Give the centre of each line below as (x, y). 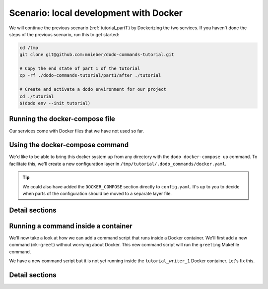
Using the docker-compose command (69, 145)
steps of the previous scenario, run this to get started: (64, 34)
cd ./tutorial (37, 96)
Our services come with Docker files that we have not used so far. (76, 131)
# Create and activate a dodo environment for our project (93, 89)
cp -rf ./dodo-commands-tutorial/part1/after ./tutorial (90, 75)
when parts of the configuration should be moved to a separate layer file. (97, 194)
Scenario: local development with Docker (96, 13)
